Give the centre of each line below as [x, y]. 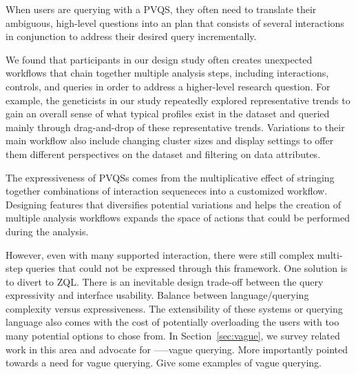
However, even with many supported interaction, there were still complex [160, 254]
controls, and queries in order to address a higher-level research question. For [168, 86]
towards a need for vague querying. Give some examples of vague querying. [164, 363]
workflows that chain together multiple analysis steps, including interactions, [167, 73]
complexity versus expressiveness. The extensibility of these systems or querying [174, 308]
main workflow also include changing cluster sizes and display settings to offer [170, 140]
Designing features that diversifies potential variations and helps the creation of [173, 204]
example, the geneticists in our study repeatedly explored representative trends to [178, 100]
